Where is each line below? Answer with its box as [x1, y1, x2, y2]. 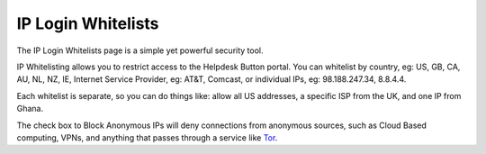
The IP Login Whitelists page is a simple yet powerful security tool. [16, 45, 265, 56]
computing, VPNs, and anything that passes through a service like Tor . [16, 131, 278, 143]
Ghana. [16, 104, 44, 114]
